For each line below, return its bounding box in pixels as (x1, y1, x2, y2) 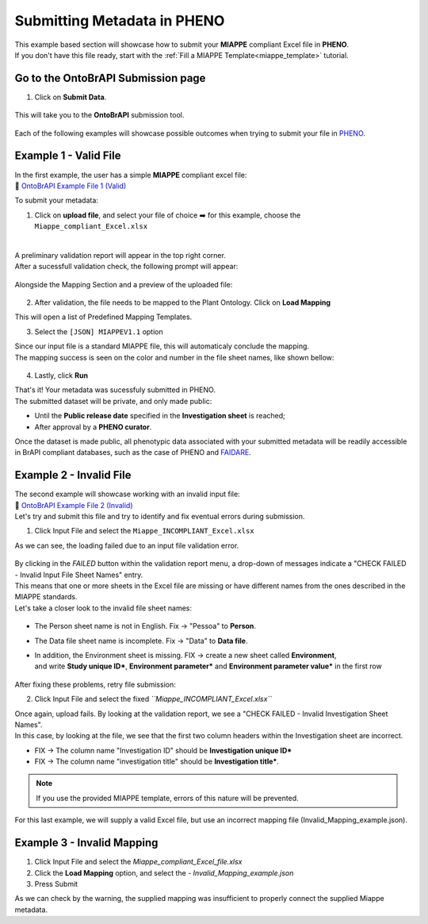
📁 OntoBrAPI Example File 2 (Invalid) (14, 500, 134, 510)
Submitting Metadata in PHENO (14, 12, 225, 29)
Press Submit (34, 879, 78, 888)
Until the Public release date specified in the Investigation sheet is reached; (34, 411, 285, 421)
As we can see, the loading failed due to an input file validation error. (14, 541, 239, 550)
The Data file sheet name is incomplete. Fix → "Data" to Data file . (34, 636, 248, 645)
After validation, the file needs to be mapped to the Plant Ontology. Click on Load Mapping (34, 298, 331, 307)
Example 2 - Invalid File (14, 468, 132, 482)
